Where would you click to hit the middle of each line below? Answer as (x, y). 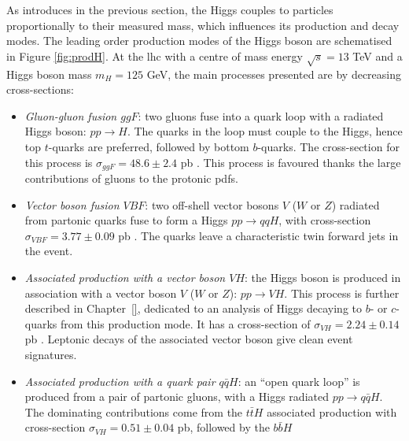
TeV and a (378, 56)
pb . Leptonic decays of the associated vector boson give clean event (189, 339)
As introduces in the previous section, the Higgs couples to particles (170, 9)
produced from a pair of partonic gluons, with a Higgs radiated (177, 397)
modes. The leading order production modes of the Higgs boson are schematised (199, 41)
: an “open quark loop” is (299, 381)
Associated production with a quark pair (120, 381)
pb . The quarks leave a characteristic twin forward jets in (258, 235)
